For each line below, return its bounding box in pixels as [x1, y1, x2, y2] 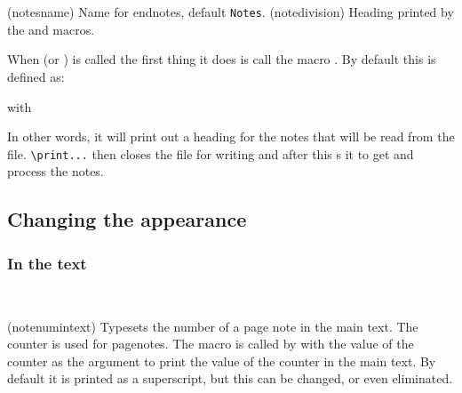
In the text [7, 252, 87, 274]
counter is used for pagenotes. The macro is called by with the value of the [7, 334, 414, 353]
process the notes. [7, 162, 104, 180]
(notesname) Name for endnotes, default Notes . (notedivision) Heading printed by [7, 3, 454, 21]
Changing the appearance [7, 205, 247, 233]
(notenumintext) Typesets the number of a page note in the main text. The [7, 317, 418, 335]
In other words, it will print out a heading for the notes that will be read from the [7, 127, 455, 146]
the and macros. [7, 20, 95, 38]
